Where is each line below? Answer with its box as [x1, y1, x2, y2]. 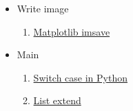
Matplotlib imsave [33, 24, 110, 38]
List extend [33, 93, 81, 108]
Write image [17, 1, 69, 15]
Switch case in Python [33, 70, 127, 84]
